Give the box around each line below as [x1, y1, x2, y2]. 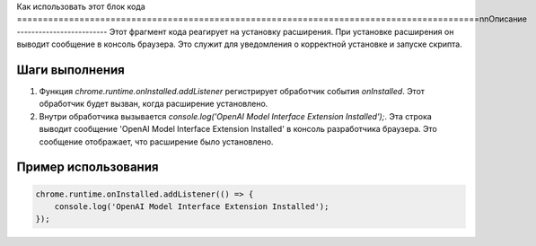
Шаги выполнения [16, 62, 125, 77]
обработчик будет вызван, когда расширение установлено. [39, 99, 268, 110]
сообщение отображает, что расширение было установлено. [39, 136, 274, 147]
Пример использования [16, 160, 159, 175]
